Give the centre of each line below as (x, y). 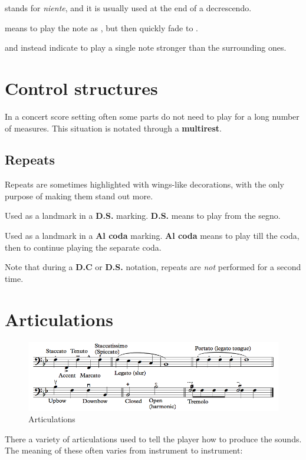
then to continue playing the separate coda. (83, 247)
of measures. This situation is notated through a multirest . (113, 128)
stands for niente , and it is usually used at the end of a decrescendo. (128, 8)
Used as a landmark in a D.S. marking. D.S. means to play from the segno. (143, 216)
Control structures (81, 88)
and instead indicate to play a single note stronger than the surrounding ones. (146, 47)
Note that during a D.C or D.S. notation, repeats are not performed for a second (153, 267)
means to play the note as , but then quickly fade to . (101, 27)
